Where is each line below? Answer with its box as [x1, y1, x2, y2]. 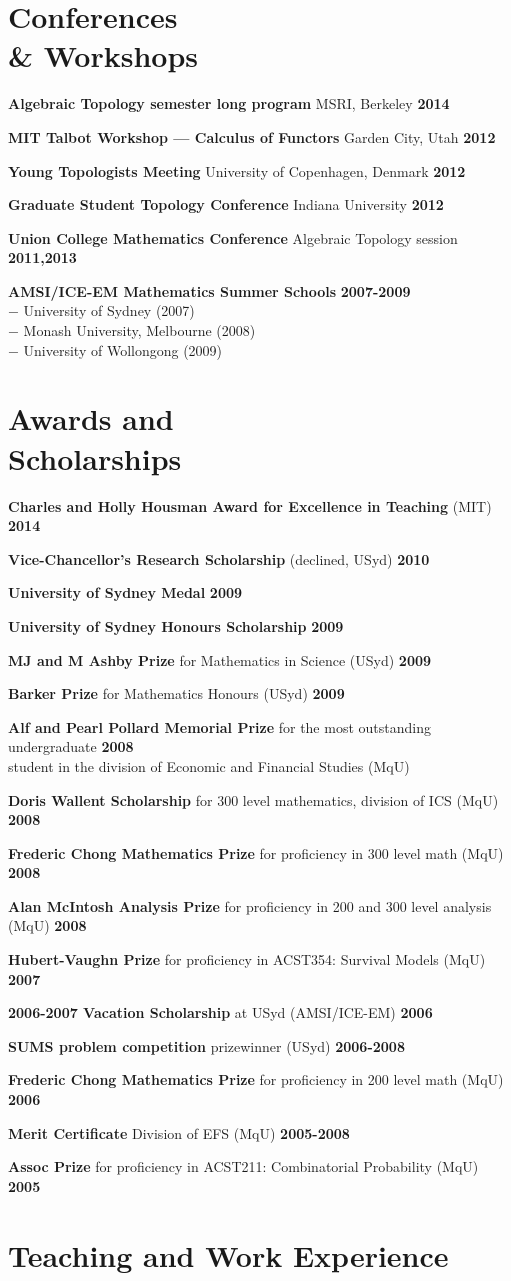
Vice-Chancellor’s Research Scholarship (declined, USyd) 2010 [8, 548, 430, 569]
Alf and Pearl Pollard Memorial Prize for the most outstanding [8, 716, 431, 737]
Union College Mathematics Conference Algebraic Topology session [8, 227, 458, 248]
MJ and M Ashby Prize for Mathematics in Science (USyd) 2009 [8, 649, 432, 670]
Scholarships [8, 437, 182, 478]
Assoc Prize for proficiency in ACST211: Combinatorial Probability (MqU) [8, 1156, 479, 1177]
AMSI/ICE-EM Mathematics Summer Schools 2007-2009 [8, 280, 411, 301]
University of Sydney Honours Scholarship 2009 [8, 615, 344, 636]
